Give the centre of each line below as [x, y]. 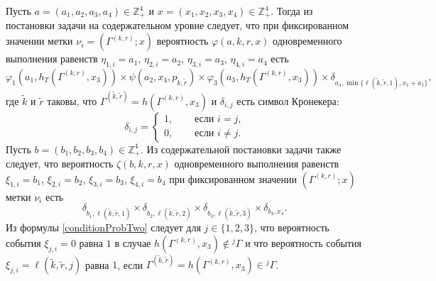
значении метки [39, 41]
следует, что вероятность [60, 163]
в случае [133, 242]
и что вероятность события [303, 242]
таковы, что [72, 100]
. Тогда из [292, 11]
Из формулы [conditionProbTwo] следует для [103, 227]
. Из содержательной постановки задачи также [241, 149]
